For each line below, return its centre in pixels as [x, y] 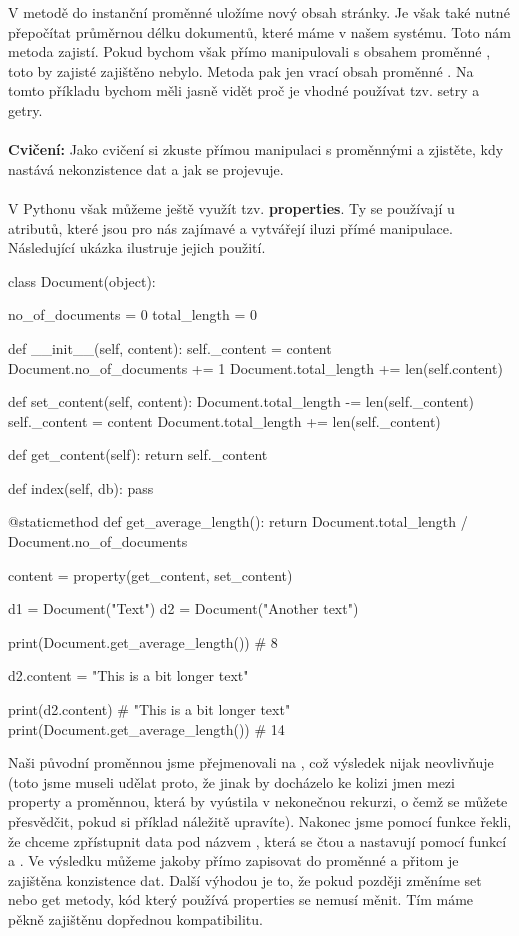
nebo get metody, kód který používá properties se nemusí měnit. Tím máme [241, 899]
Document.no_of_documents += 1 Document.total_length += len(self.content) [255, 367]
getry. [25, 109]
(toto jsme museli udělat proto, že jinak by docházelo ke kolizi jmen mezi [231, 781]
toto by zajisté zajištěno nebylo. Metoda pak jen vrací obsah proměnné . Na [241, 70]
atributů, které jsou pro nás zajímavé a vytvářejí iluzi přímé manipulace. [230, 227]
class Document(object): [82, 280]
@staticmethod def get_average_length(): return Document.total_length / [238, 521]
